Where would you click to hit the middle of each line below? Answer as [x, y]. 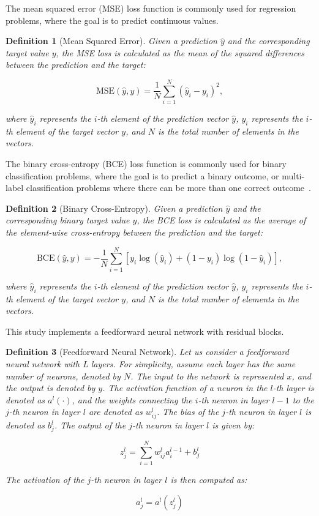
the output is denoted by [51, 388]
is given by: [233, 425]
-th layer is [293, 388]
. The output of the [90, 425]
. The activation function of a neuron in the [185, 388]
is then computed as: [209, 480]
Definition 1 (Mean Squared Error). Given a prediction [111, 41]
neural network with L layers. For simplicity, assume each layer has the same [151, 363]
